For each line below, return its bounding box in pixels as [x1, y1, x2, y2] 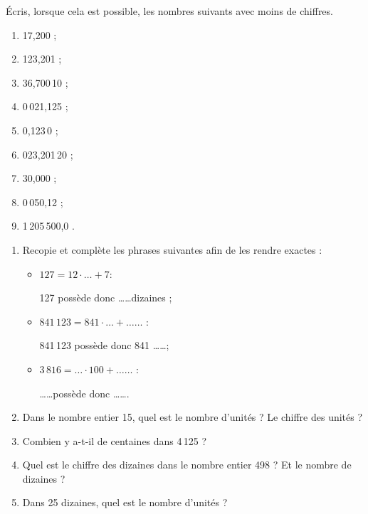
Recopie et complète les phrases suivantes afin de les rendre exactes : [22, 242, 322, 257]
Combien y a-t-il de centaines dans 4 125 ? [22, 433, 207, 448]
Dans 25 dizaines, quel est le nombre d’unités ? [22, 495, 228, 510]
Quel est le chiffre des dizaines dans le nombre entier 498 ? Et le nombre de [22, 457, 352, 472]
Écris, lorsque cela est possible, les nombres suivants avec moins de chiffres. [6, 4, 333, 18]
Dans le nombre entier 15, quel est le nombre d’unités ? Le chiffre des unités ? [22, 409, 363, 424]
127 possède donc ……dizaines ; [39, 290, 172, 305]
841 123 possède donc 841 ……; [39, 338, 169, 353]
